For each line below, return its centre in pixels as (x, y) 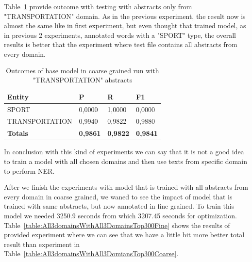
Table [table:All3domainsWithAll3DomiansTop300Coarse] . (91, 254)
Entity (18, 96)
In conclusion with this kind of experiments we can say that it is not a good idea (124, 152)
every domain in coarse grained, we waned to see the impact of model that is (118, 196)
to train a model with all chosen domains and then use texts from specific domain (126, 161)
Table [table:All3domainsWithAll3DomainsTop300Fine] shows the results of (117, 225)
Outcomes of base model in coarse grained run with (83, 70)
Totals (18, 133)
